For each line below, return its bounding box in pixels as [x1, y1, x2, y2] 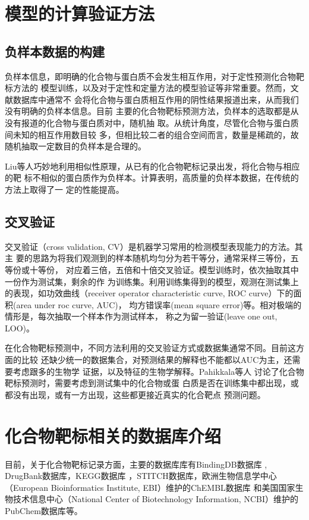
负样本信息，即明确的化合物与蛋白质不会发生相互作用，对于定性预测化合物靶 [5, 70, 304, 82]
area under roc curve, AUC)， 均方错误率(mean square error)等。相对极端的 [16, 298, 302, 311]
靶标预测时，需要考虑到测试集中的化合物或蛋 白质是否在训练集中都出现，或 [5, 377, 299, 389]
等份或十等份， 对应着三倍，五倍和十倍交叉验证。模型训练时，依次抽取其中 [5, 263, 299, 275]
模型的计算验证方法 [5, 1, 155, 26]
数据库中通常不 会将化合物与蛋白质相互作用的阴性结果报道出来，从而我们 [12, 93, 299, 105]
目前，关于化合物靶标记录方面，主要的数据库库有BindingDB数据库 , [5, 458, 267, 470]
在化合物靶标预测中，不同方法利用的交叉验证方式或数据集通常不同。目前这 [5, 342, 296, 354]
